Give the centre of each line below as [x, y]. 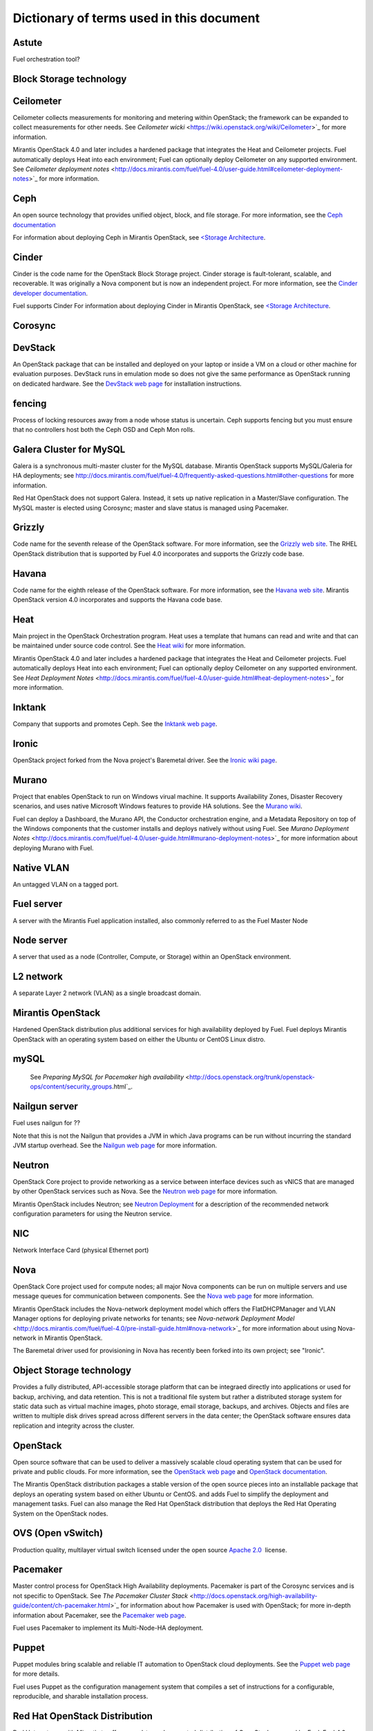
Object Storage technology [72, 1371]
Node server [40, 941]
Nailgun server [46, 1107]
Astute [28, 43]
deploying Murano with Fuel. [53, 847]
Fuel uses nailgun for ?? [47, 1123]
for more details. [36, 1674]
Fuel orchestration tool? [46, 60]
